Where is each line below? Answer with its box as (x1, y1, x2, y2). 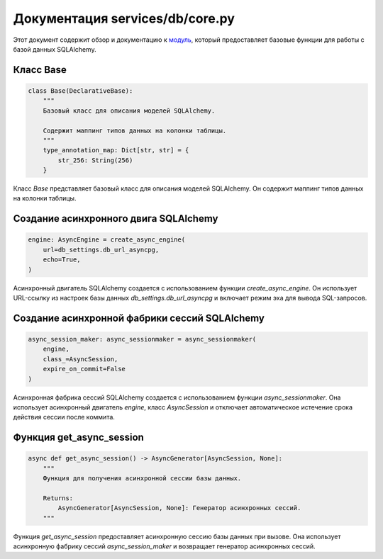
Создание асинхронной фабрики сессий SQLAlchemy (13, 312, 265, 324)
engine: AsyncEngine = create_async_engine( (28, 236, 186, 244)
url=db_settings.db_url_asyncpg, (43, 245, 160, 254)
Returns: (43, 494, 74, 502)
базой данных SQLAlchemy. (13, 45, 96, 53)
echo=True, (43, 256, 81, 264)
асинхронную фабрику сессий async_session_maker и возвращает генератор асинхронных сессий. (13, 542, 316, 550)
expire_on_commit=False (43, 365, 126, 373)
